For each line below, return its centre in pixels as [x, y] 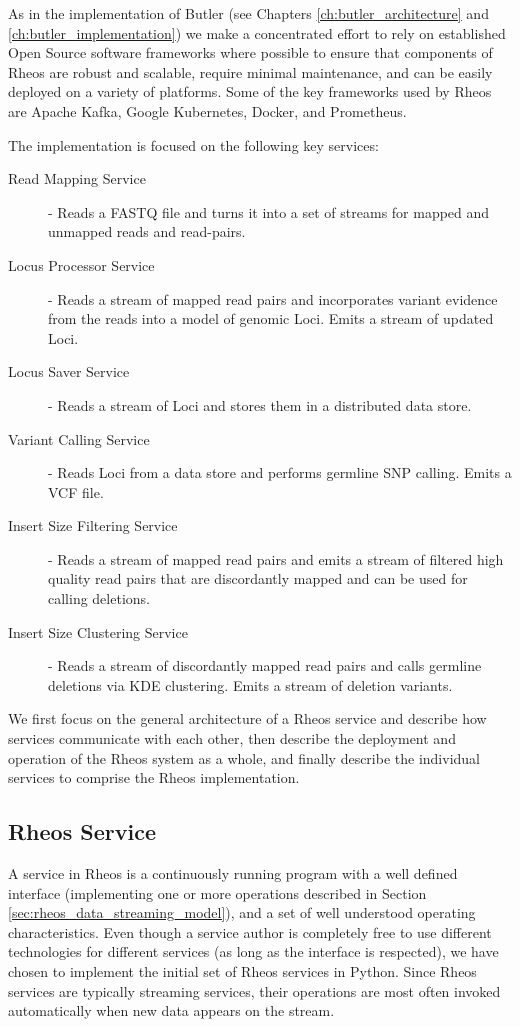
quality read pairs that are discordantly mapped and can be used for [258, 578]
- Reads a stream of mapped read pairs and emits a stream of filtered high [276, 558]
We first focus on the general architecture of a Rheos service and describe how [247, 718]
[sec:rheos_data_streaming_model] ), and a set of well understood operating [242, 912]
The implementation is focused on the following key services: [193, 144]
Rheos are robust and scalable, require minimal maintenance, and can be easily [250, 71]
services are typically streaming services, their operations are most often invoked [254, 990]
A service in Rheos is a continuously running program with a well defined [233, 873]
